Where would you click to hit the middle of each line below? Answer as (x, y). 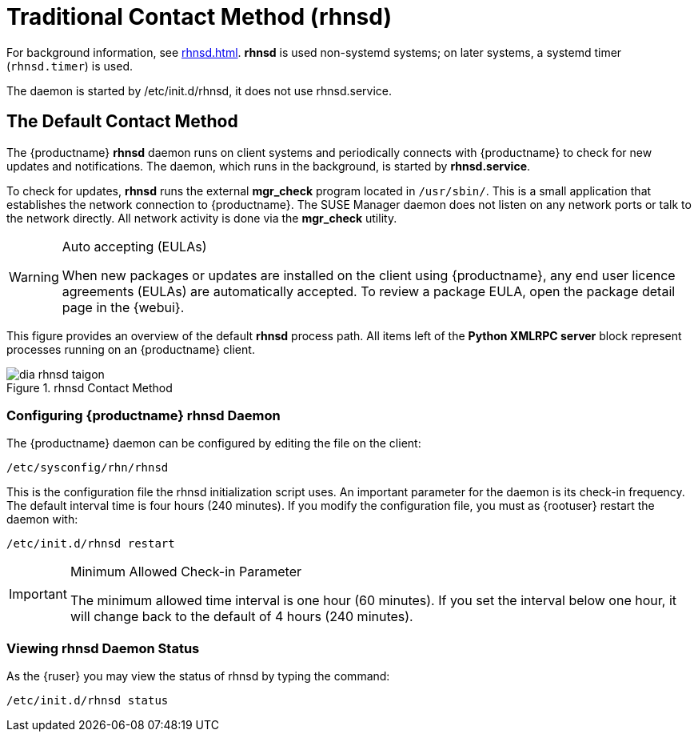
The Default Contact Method (122, 122)
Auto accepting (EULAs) (134, 246)
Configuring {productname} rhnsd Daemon (144, 415)
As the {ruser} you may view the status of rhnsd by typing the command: (198, 676)
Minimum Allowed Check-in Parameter (185, 572)
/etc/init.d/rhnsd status (88, 701)
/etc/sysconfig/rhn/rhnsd (88, 468)
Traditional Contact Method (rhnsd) (199, 17)
